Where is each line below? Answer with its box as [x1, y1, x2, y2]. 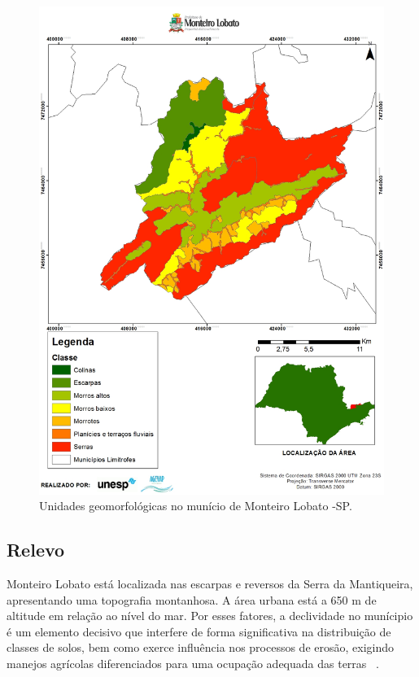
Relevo [7, 537, 65, 562]
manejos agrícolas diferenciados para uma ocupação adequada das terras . [7, 655, 379, 672]
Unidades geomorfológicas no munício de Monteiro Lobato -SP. [39, 497, 352, 514]
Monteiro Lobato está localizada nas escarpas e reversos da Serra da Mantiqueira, [7, 575, 413, 592]
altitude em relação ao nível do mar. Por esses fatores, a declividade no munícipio [7, 607, 413, 624]
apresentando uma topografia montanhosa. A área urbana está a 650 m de [7, 591, 377, 608]
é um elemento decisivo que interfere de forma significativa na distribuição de [7, 622, 391, 640]
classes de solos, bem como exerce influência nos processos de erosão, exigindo [7, 639, 395, 656]
